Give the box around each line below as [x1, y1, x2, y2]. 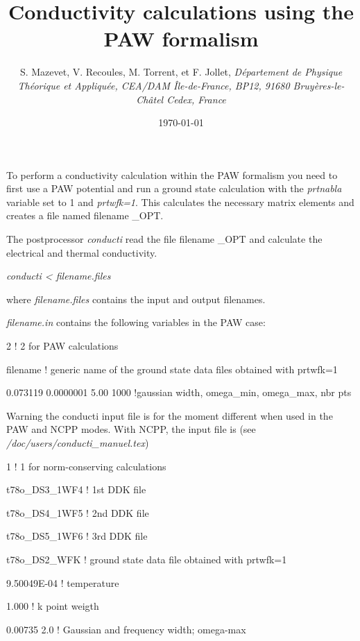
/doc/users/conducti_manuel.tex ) [6, 436, 149, 450]
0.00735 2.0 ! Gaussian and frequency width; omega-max [6, 622, 246, 636]
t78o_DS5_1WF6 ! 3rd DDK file [6, 529, 148, 543]
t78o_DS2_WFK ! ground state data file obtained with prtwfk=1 [6, 552, 287, 566]
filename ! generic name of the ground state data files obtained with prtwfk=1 [6, 361, 338, 376]
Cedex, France [166, 92, 226, 106]
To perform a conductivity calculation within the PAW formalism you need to [6, 167, 338, 182]
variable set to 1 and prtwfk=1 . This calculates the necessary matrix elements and [6, 194, 354, 209]
